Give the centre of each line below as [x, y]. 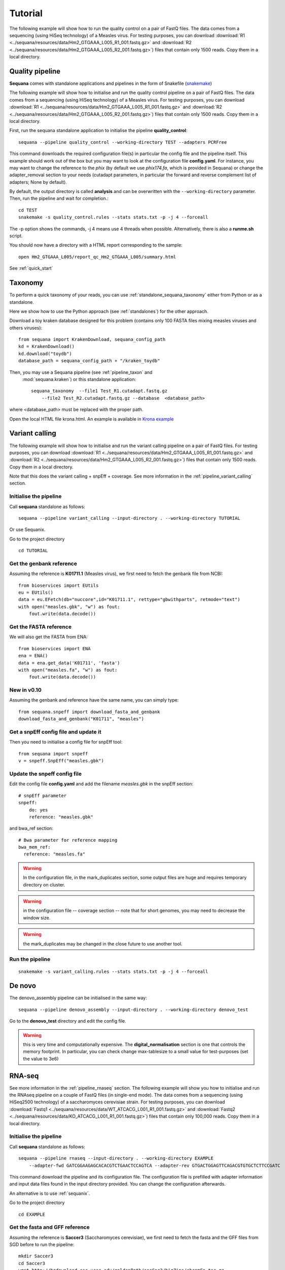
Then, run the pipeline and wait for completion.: [59, 199]
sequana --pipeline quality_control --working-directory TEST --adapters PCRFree [123, 142]
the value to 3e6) [41, 1059]
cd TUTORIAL [33, 551]
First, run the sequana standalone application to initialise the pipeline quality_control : [98, 131]
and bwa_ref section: [31, 829]
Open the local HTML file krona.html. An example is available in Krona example [92, 419]
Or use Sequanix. [27, 530]
